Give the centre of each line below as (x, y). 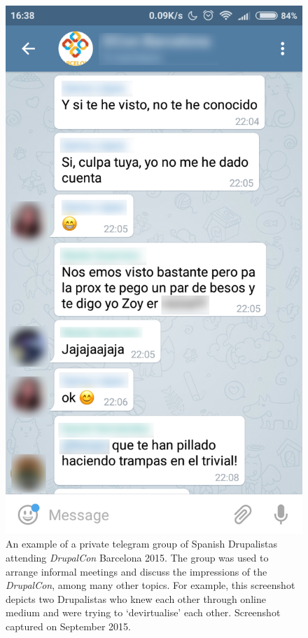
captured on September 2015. (68, 626)
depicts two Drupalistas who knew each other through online (136, 598)
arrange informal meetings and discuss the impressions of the (136, 571)
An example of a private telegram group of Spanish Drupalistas (141, 544)
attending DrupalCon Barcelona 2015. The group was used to (137, 557)
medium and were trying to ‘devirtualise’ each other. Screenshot (143, 612)
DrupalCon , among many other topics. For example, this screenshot (150, 585)
